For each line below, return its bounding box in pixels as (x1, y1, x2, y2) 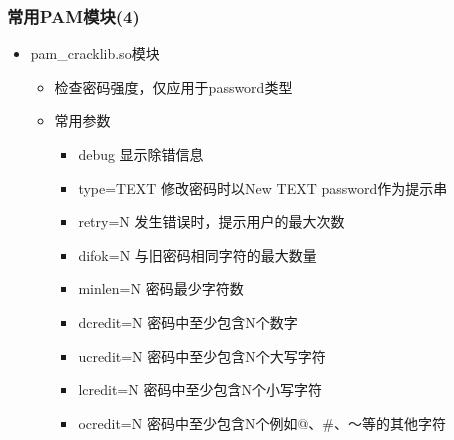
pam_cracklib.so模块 (30, 43, 160, 64)
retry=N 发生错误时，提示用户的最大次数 (78, 211, 345, 232)
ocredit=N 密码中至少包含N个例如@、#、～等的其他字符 (78, 412, 446, 433)
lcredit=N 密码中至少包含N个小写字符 (78, 379, 322, 400)
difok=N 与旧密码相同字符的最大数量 (78, 244, 317, 265)
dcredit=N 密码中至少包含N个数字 (78, 311, 298, 332)
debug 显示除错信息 (78, 144, 204, 164)
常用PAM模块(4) (7, 3, 140, 28)
